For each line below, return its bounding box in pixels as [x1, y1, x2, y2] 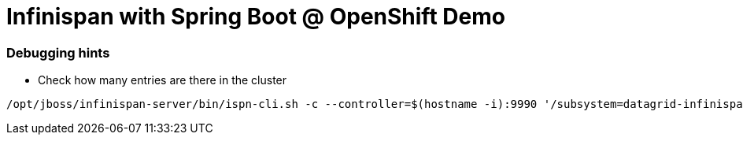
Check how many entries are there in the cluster [38, 73, 287, 87]
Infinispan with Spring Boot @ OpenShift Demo [6, 3, 505, 30]
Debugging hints [6, 44, 110, 61]
